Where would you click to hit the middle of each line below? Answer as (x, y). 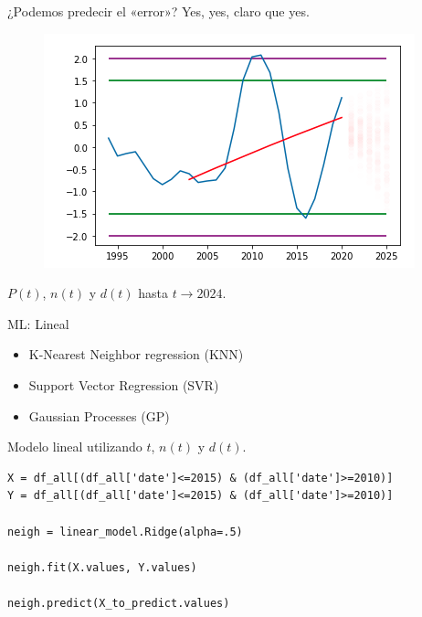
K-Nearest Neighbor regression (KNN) (136, 354)
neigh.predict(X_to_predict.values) (119, 603)
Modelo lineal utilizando (75, 447)
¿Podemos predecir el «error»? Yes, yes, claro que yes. (158, 11)
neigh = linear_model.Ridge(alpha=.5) (125, 532)
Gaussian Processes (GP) (99, 415)
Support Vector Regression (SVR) (124, 384)
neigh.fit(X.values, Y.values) (102, 567)
